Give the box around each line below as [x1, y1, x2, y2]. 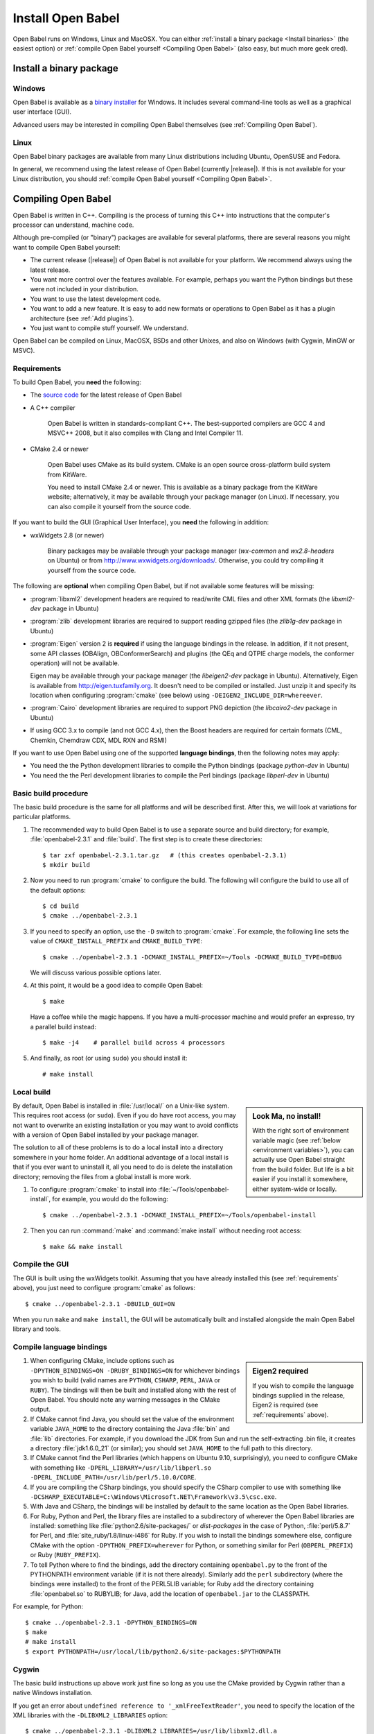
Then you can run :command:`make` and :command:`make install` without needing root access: [30, 1226, 302, 1235]
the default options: [30, 886, 86, 894]
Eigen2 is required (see [252, 1401, 319, 1409]
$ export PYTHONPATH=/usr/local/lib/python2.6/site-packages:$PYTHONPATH [25, 1647, 281, 1656]
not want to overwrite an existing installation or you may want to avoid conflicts [12, 1121, 239, 1129]
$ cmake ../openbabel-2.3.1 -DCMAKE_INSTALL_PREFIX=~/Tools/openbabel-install [42, 1211, 317, 1219]
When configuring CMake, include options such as [30, 1357, 175, 1365]
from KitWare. [47, 470, 87, 479]
